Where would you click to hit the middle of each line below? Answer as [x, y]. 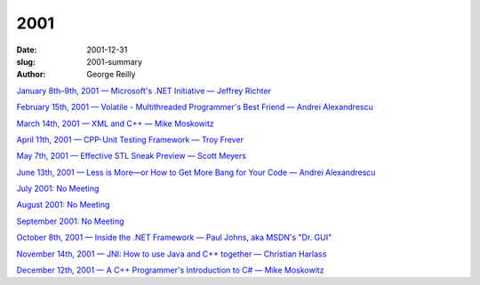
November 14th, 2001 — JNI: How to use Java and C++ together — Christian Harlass [172, 254]
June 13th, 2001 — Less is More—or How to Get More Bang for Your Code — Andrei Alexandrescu [196, 172]
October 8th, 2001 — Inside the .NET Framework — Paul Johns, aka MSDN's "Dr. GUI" [174, 237]
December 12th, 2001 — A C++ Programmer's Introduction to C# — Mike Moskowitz [170, 270]
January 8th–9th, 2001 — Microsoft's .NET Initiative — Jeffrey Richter [144, 91]
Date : [27, 50]
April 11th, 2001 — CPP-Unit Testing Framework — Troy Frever [130, 139]
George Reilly [111, 75]
